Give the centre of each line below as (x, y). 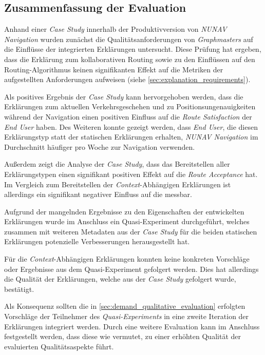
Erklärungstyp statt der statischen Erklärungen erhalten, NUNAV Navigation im (131, 137)
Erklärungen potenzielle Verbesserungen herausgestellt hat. (97, 241)
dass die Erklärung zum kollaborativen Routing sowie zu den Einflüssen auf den (130, 59)
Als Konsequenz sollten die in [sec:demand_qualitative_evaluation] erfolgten (125, 306)
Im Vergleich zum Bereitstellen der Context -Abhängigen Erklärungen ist (118, 184)
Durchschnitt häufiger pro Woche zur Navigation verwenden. (100, 146)
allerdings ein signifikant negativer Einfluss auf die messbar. (98, 194)
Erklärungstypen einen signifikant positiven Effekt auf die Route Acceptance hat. (131, 174)
